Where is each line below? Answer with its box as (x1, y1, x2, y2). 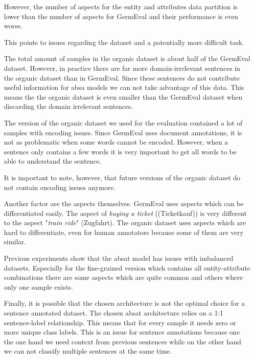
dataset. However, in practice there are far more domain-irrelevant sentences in (4, 63, 241, 73)
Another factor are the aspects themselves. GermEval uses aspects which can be (4, 198, 244, 209)
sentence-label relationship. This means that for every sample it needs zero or (4, 317, 236, 327)
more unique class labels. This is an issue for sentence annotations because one (4, 327, 240, 337)
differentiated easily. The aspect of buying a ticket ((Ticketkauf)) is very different (4, 208, 247, 218)
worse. (4, 21, 23, 31)
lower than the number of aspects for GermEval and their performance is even (4, 11, 238, 21)
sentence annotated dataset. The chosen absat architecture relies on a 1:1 (4, 308, 224, 318)
